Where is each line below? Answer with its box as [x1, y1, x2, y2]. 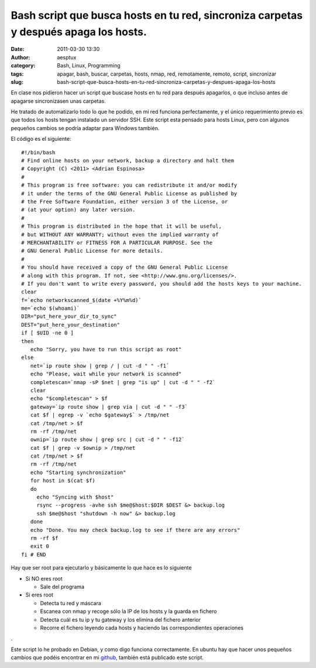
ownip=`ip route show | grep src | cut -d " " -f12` [30, 436, 185, 443]
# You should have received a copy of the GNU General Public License [21, 264, 228, 271]
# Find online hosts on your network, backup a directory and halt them [21, 157, 234, 164]
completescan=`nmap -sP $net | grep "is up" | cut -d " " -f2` [30, 379, 216, 385]
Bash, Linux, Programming [57, 62, 121, 69]
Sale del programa [40, 583, 85, 590]
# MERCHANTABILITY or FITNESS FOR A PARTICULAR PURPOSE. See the [21, 239, 213, 246]
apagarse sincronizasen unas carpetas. [11, 97, 107, 104]
